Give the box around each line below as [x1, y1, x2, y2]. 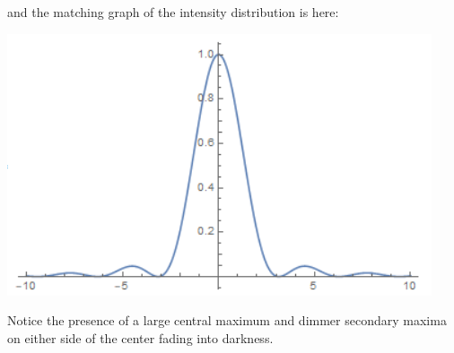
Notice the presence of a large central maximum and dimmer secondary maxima [7, 311, 447, 330]
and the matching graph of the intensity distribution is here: [7, 3, 339, 21]
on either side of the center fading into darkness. [7, 328, 274, 347]
